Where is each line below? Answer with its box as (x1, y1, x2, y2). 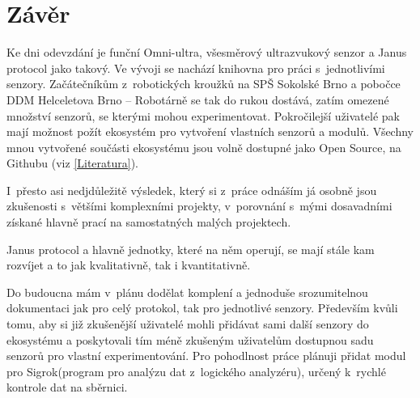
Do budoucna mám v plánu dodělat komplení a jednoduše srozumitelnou (6, 283, 368, 300)
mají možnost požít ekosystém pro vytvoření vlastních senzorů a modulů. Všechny (6, 123, 414, 140)
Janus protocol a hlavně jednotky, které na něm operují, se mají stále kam (6, 240, 375, 257)
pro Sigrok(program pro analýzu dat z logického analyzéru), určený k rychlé (6, 362, 386, 379)
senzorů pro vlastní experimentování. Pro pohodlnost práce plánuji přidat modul (6, 347, 406, 364)
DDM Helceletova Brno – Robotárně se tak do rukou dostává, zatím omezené (6, 91, 389, 108)
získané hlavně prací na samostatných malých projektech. (6, 214, 291, 231)
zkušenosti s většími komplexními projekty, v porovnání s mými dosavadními (6, 197, 392, 214)
